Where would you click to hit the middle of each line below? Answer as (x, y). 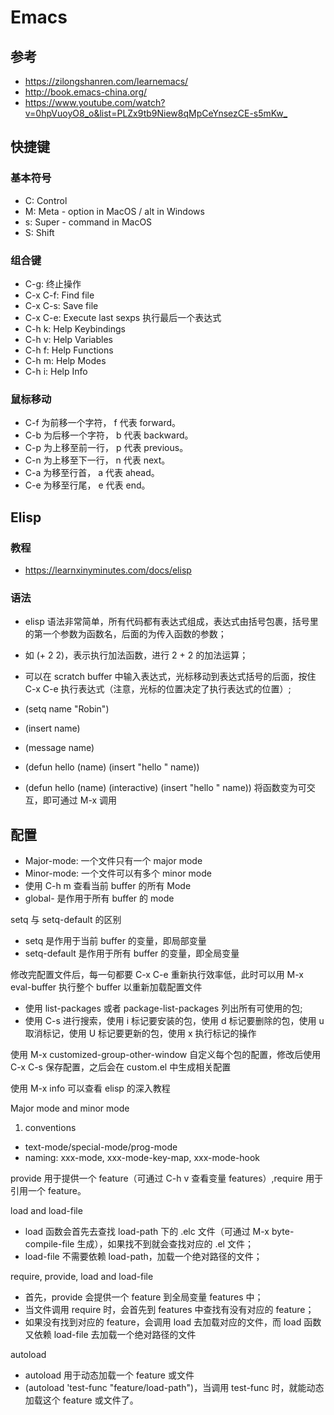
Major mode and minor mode (70, 1108)
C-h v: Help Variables (68, 339)
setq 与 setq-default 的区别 (66, 920)
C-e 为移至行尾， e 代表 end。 (87, 485)
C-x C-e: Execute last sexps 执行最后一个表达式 (123, 317)
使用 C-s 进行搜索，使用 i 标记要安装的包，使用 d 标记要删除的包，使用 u (174, 1021)
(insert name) (52, 728)
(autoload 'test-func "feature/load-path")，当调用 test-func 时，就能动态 (174, 1388)
